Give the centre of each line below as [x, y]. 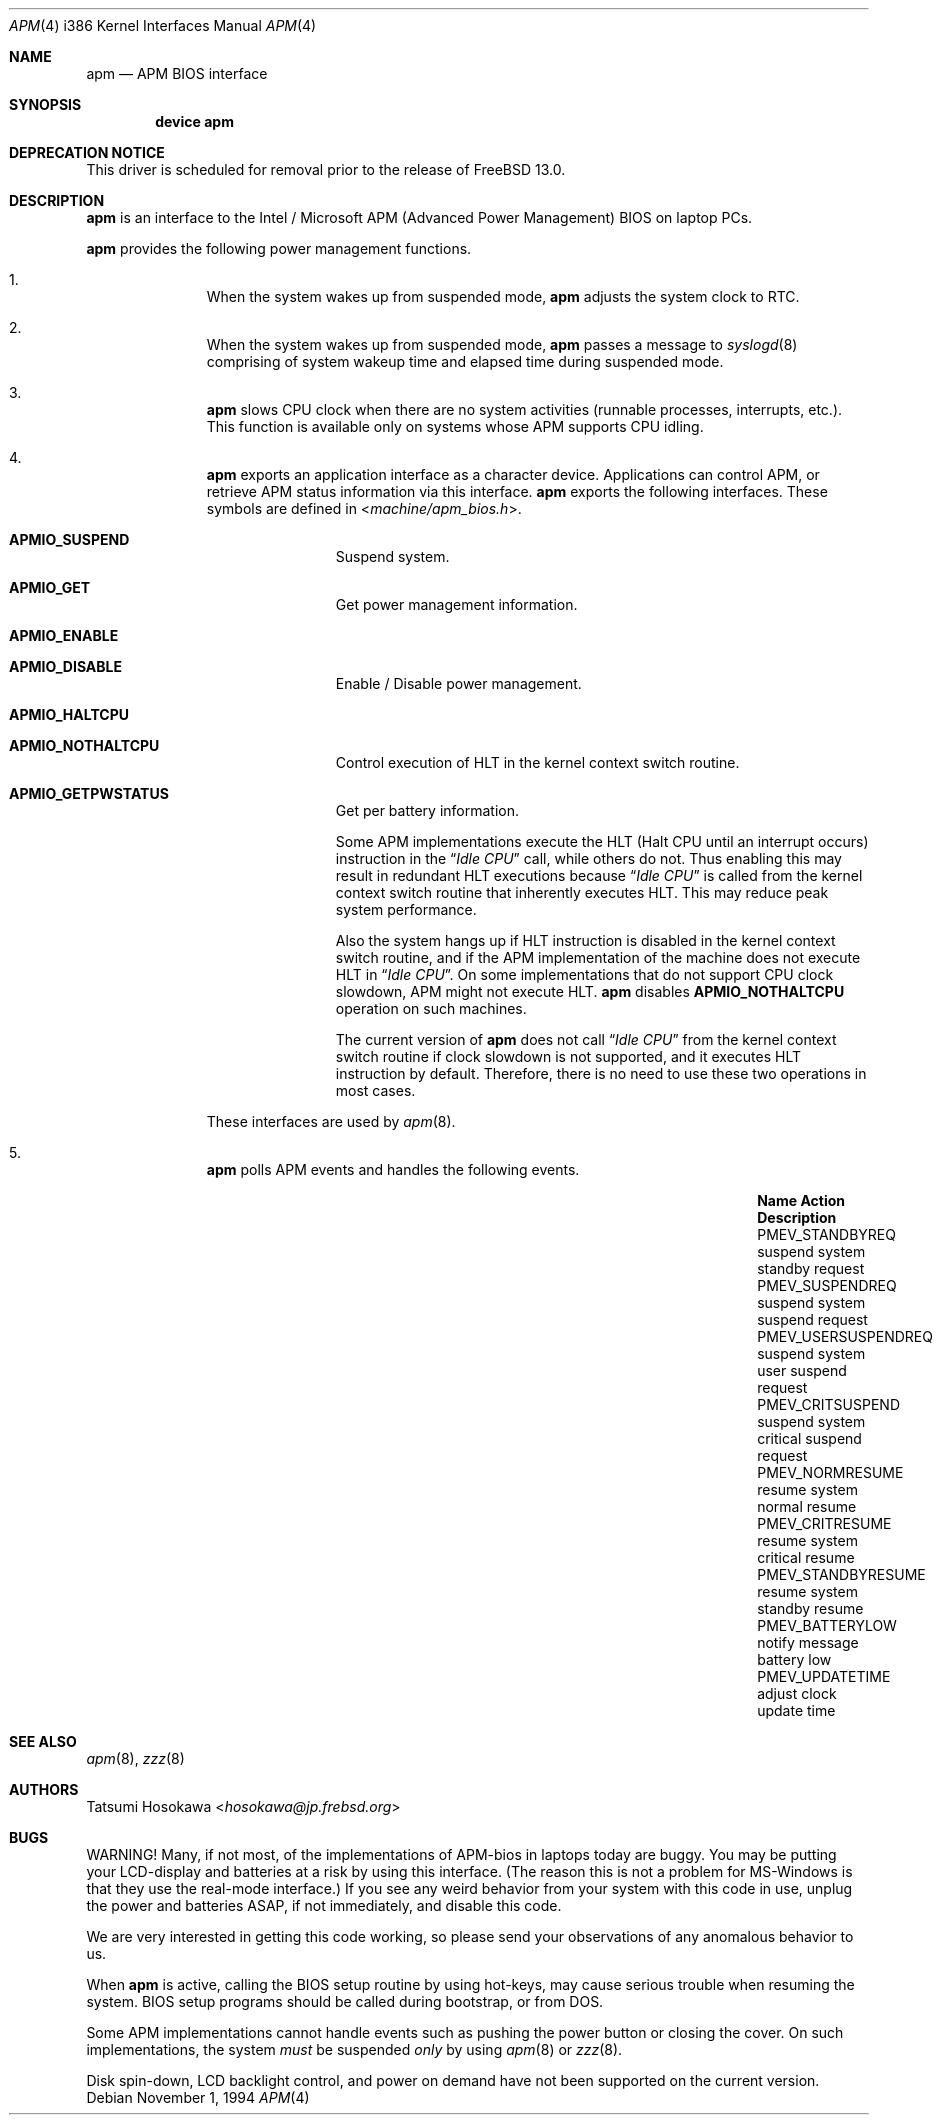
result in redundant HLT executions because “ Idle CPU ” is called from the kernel [599, 875]
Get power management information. [456, 604]
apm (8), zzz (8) [135, 1758]
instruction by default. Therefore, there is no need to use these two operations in [601, 1073]
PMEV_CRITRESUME [824, 1523]
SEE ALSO [43, 1741]
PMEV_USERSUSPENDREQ [845, 1336]
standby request [811, 1268]
